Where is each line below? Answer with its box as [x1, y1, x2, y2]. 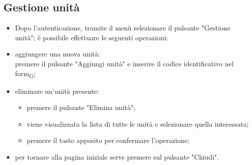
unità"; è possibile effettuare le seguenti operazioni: [15, 32, 168, 42]
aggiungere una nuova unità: [15, 49, 100, 59]
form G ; [15, 68, 36, 80]
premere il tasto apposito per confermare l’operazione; [27, 135, 190, 145]
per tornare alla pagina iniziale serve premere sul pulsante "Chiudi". [15, 152, 219, 162]
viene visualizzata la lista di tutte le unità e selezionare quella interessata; [27, 118, 249, 129]
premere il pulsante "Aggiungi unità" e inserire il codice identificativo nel [15, 58, 234, 68]
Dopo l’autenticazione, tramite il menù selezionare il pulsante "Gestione [15, 23, 230, 33]
